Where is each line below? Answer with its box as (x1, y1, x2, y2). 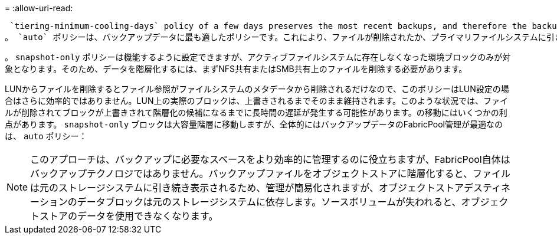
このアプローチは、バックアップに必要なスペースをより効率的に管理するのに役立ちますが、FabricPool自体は (30, 153, 510, 165)
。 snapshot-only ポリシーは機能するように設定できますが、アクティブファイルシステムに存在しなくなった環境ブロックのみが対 (5, 52, 511, 62)
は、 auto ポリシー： (5, 131, 87, 141)
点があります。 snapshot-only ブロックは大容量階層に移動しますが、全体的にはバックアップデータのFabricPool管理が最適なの (5, 119, 503, 129)
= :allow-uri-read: (5, 3, 73, 13)
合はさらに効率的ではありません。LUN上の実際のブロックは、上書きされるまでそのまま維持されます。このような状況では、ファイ (5, 96, 509, 106)
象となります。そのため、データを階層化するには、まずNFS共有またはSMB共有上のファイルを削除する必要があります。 (5, 64, 467, 74)
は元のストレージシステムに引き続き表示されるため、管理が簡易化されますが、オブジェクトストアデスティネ (30, 182, 510, 194)
